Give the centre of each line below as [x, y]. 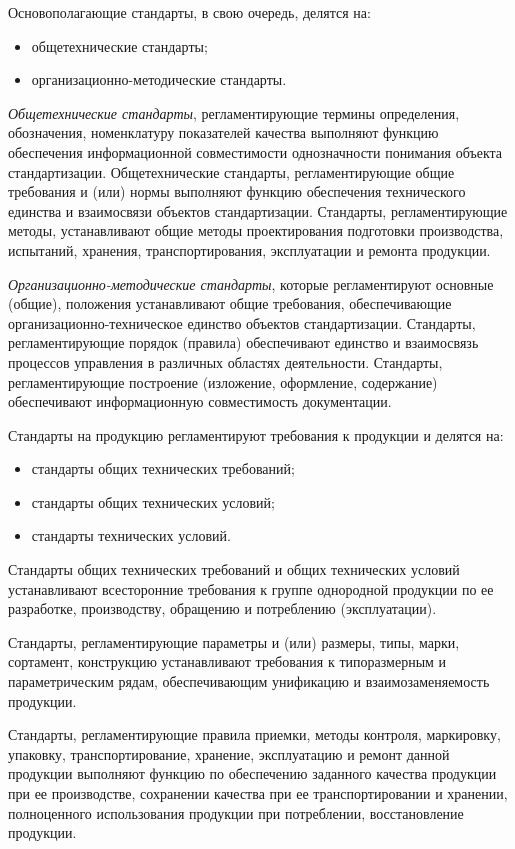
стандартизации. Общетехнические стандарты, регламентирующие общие [231, 171]
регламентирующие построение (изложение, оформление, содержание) [223, 381]
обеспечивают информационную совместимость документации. [200, 401]
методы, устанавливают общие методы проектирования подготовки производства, [256, 230]
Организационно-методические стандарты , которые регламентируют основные [251, 283]
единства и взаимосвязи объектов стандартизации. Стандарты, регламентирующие [258, 210]
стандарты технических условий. [131, 535]
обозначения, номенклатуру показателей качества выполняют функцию [223, 132]
